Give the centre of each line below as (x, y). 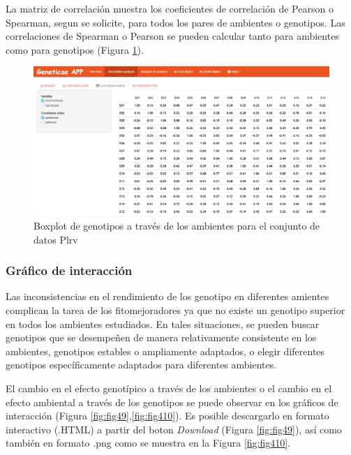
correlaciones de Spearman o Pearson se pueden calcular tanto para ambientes (172, 36)
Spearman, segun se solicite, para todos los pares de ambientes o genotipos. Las (175, 22)
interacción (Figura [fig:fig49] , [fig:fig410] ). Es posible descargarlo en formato (167, 416)
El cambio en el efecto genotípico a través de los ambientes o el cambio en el (169, 388)
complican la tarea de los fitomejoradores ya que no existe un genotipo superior (175, 310)
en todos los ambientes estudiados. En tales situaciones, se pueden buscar (163, 323)
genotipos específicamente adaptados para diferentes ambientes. (141, 365)
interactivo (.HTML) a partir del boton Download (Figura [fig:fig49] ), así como (174, 429)
